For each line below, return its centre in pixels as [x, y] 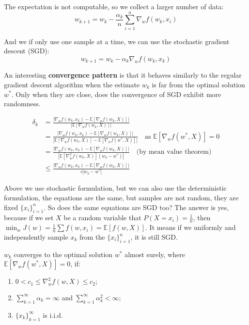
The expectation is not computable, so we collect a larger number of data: [114, 6]
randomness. [22, 104]
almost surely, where [155, 254]
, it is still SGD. [154, 237]
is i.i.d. [53, 315]
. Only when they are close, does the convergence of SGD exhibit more [116, 94]
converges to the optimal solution [63, 254]
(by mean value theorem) [174, 152]
